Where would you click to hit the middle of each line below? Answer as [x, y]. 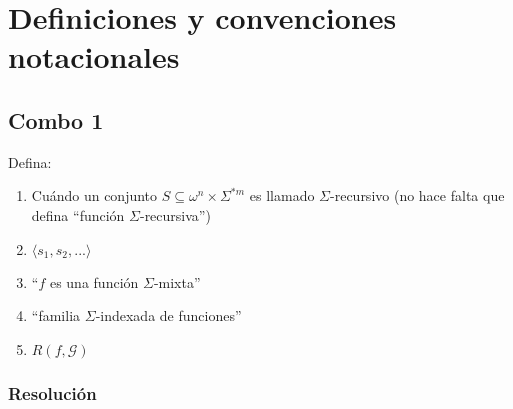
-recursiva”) [175, 214]
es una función [94, 281]
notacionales [94, 56]
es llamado [282, 195]
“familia [56, 315]
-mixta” [177, 281]
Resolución [52, 392]
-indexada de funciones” [168, 315]
